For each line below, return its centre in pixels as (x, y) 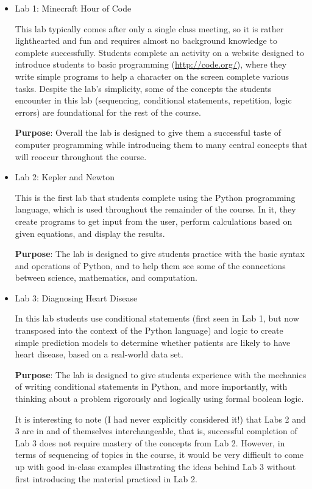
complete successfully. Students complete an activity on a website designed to (159, 52)
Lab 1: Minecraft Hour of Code (73, 8)
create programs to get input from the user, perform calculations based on (154, 221)
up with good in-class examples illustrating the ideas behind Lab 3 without (155, 466)
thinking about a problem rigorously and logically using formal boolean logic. (159, 399)
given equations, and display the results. (90, 233)
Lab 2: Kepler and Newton (65, 177)
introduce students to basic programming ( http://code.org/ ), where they (151, 64)
